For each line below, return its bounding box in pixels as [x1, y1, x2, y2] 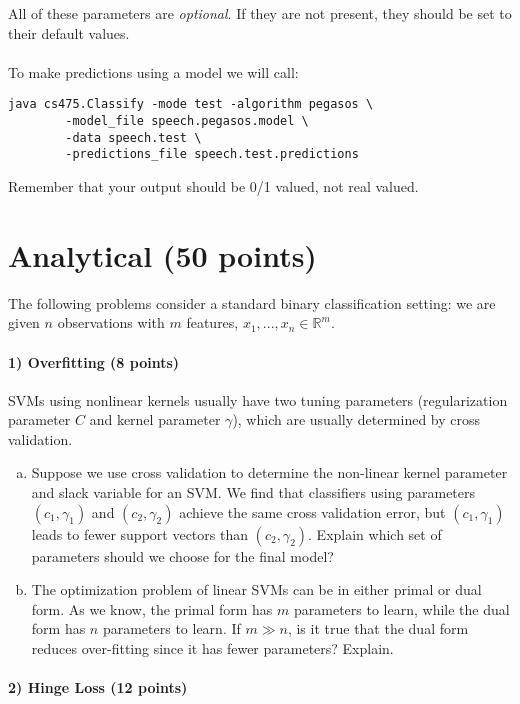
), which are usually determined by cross [232, 409, 481, 430]
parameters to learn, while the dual [294, 598, 510, 619]
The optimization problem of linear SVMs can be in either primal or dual [31, 579, 482, 600]
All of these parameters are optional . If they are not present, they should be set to [8, 3, 512, 23]
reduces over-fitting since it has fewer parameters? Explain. [31, 638, 394, 659]
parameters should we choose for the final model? [31, 545, 334, 566]
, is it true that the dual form [287, 618, 469, 639]
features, [186, 312, 239, 333]
